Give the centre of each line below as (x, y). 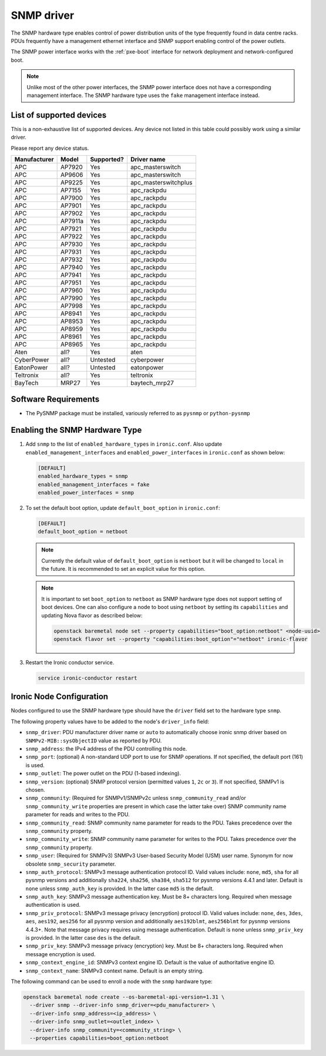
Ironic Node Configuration (60, 697)
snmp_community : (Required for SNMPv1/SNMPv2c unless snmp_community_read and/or (136, 798)
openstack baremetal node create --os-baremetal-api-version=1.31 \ (124, 997)
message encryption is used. (61, 954)
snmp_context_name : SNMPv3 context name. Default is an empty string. (115, 971)
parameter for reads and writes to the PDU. (78, 815)
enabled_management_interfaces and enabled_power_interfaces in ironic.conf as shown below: (155, 452)
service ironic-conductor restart (88, 678)
